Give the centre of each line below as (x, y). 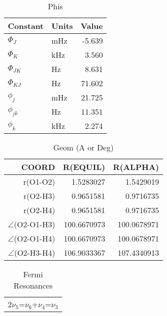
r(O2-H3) (39, 196)
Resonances (33, 285)
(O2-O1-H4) (35, 238)
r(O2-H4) (39, 210)
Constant (26, 26)
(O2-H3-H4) (35, 253)
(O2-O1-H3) (35, 224)
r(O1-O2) (39, 182)
